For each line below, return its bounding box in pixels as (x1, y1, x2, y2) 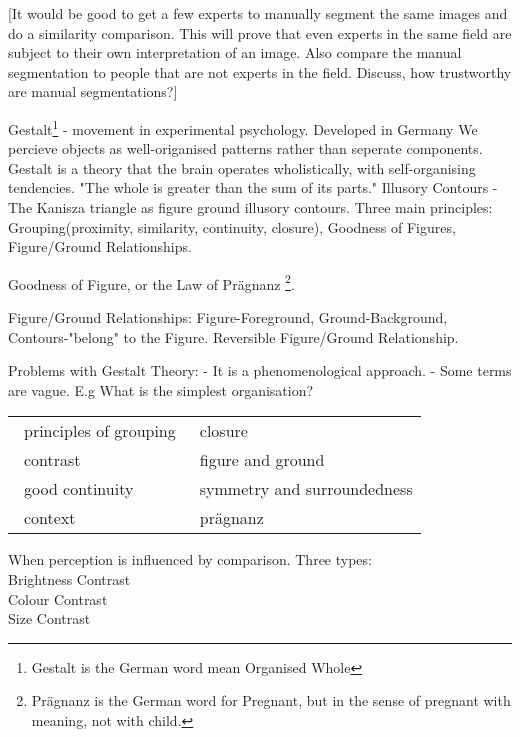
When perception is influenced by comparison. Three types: (8, 549, 372, 570)
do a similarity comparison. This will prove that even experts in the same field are (8, 22, 512, 43)
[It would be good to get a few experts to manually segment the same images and (8, 3, 508, 23)
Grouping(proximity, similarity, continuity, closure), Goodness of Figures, (8, 216, 456, 237)
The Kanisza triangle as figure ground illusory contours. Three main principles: (8, 197, 493, 217)
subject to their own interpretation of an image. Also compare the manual (8, 42, 462, 63)
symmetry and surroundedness (199, 477, 413, 501)
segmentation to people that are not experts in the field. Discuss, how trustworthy (8, 61, 512, 82)
